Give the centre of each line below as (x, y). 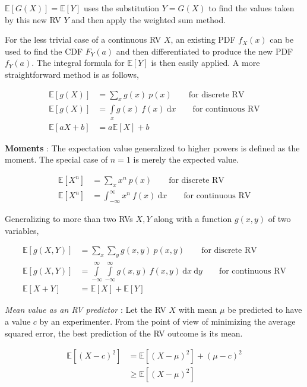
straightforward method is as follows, (72, 74)
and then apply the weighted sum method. (149, 19)
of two (279, 219)
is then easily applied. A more (205, 63)
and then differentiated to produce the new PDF (205, 51)
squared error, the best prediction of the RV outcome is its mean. (124, 333)
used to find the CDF (44, 51)
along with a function (193, 219)
